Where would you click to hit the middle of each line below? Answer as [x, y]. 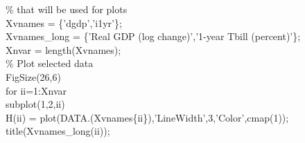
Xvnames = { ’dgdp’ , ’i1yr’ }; [64, 22]
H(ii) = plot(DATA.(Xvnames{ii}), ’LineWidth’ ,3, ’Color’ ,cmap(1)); [147, 117]
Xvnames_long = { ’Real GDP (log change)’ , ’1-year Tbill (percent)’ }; [153, 36]
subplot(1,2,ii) [35, 104]
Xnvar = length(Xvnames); [63, 49]
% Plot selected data [50, 63]
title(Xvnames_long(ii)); [58, 131]
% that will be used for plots [67, 9]
